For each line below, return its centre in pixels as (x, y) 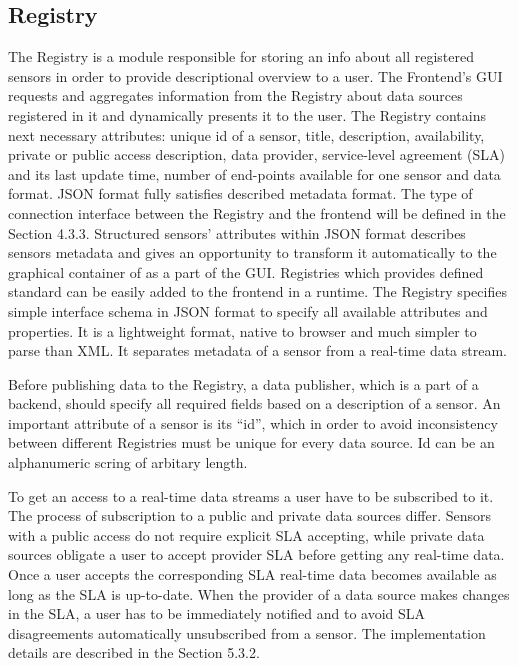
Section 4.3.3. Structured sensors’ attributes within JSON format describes (237, 232)
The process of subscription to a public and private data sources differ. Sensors (250, 515)
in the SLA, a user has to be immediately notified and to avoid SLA (217, 613)
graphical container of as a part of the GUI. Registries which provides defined (246, 271)
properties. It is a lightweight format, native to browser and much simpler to (242, 330)
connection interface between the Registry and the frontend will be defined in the (257, 212)
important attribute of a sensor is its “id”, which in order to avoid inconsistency (253, 422)
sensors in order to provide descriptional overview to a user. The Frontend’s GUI (255, 75)
